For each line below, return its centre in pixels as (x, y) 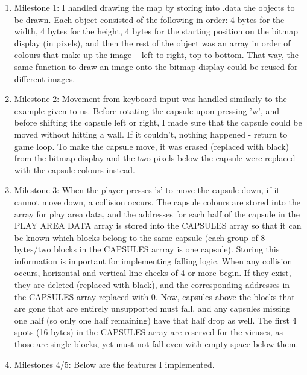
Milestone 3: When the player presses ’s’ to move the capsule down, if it (147, 190)
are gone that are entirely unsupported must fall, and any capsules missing (152, 308)
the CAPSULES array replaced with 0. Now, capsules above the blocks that (154, 296)
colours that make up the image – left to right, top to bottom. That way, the (156, 55)
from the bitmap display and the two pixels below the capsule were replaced (155, 158)
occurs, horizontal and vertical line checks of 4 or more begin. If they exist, (153, 273)
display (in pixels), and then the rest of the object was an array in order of (152, 43)
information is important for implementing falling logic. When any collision (153, 261)
